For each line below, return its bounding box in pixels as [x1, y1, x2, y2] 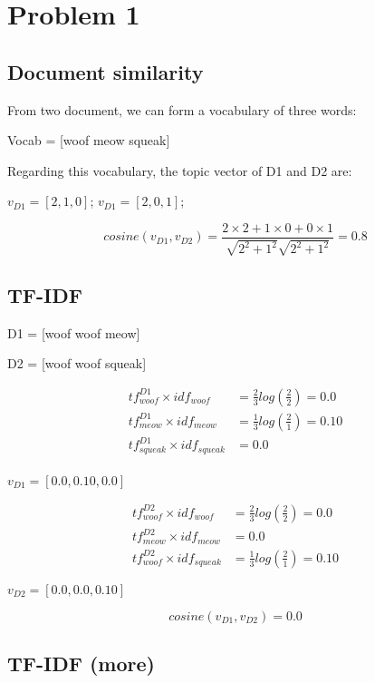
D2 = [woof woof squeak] [7, 354, 147, 373]
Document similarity [7, 57, 204, 85]
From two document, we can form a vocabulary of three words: [7, 100, 357, 119]
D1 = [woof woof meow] [7, 323, 140, 342]
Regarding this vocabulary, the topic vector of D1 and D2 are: [7, 161, 352, 180]
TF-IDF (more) [7, 649, 155, 678]
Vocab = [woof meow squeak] [7, 131, 170, 150]
